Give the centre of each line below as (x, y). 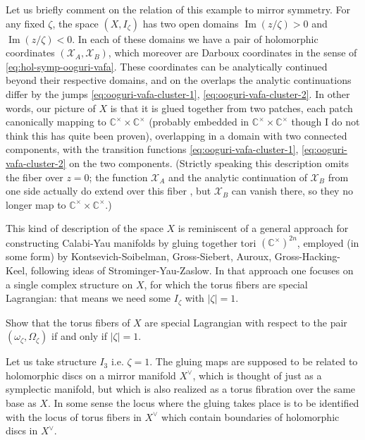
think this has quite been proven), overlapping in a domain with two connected (177, 135)
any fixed (25, 23)
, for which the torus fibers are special (226, 284)
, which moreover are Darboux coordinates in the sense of (233, 53)
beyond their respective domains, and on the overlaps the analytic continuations (179, 80)
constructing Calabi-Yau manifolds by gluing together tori (131, 242)
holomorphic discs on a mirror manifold (91, 375)
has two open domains (191, 23)
